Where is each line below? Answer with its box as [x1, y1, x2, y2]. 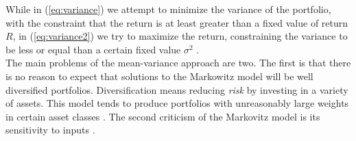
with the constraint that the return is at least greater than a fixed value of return [5, 15, 348, 29]
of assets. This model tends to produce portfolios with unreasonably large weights [5, 96, 349, 110]
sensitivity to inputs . [5, 123, 95, 137]
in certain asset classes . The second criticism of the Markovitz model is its [5, 109, 320, 123]
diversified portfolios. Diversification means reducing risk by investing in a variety [5, 82, 348, 97]
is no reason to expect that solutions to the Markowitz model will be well [5, 68, 313, 83]
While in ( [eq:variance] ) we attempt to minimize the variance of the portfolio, [5, 2, 331, 16]
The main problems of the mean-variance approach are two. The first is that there [5, 55, 351, 70]
